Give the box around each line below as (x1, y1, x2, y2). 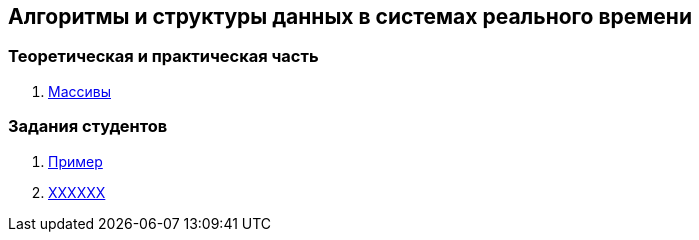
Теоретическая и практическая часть (8, 46, 319, 67)
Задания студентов (8, 116, 168, 137)
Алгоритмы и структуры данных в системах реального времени (8, 4, 692, 29)
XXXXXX (48, 183, 106, 201)
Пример (48, 152, 103, 170)
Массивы (48, 82, 111, 100)
